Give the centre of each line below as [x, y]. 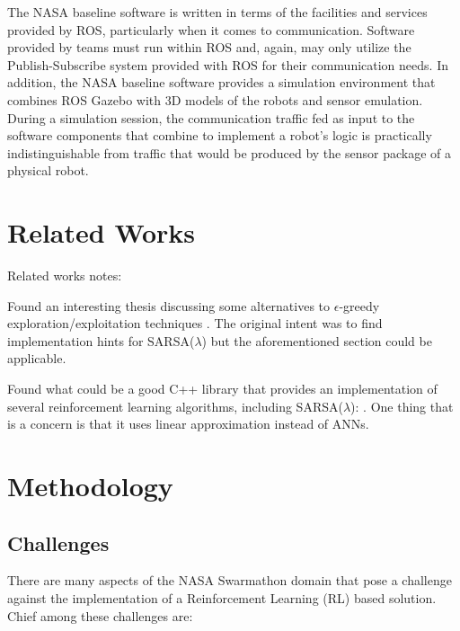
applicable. [37, 358]
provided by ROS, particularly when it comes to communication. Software [211, 29]
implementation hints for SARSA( [101, 340]
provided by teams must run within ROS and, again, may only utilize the [209, 47]
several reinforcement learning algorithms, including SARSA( [175, 406]
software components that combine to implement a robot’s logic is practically [220, 135]
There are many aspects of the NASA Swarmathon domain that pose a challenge [230, 580]
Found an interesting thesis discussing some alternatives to [169, 305]
